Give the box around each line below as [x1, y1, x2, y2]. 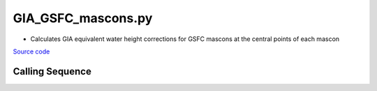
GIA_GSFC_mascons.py [13, 10, 153, 26]
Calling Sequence [13, 65, 92, 77]
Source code [13, 47, 50, 56]
